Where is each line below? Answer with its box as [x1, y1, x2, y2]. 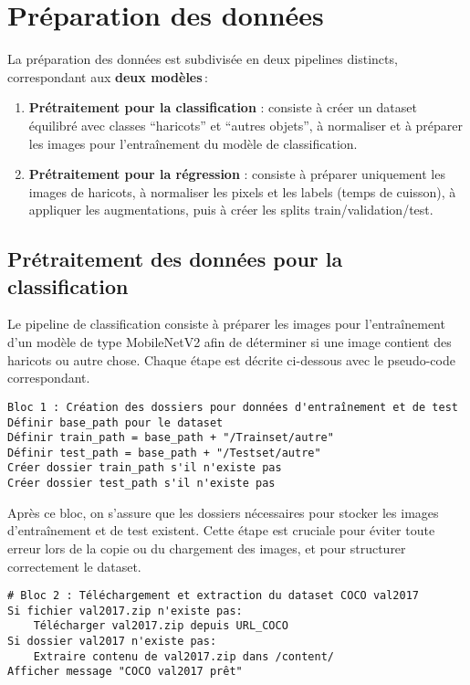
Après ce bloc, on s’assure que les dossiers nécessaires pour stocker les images [7, 502, 439, 522]
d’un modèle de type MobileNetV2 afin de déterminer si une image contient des [7, 332, 452, 352]
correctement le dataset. [7, 556, 141, 575]
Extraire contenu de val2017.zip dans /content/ [33, 649, 334, 663]
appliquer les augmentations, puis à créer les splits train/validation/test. [28, 200, 433, 219]
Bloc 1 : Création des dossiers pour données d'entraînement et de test [7, 400, 458, 414]
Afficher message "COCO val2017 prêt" [7, 665, 243, 679]
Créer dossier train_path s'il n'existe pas [7, 461, 282, 475]
